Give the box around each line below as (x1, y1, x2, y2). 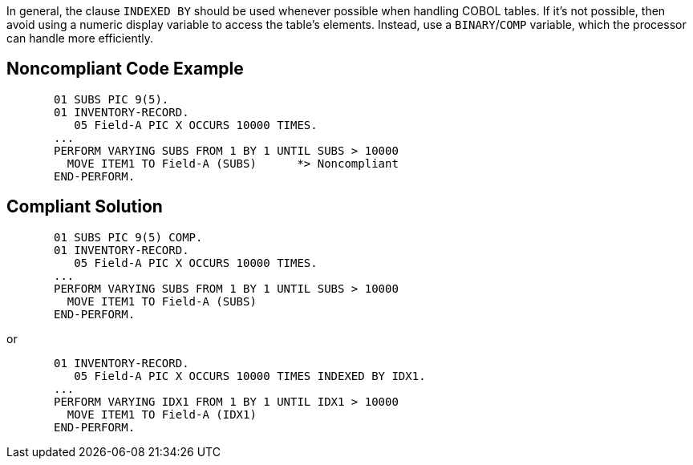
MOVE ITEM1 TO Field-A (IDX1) (67, 407, 257, 421)
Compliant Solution (6, 196, 163, 217)
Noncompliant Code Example (6, 59, 244, 79)
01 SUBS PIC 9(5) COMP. (54, 230, 203, 244)
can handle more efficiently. (6, 31, 153, 45)
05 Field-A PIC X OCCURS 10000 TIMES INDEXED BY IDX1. (74, 369, 426, 382)
